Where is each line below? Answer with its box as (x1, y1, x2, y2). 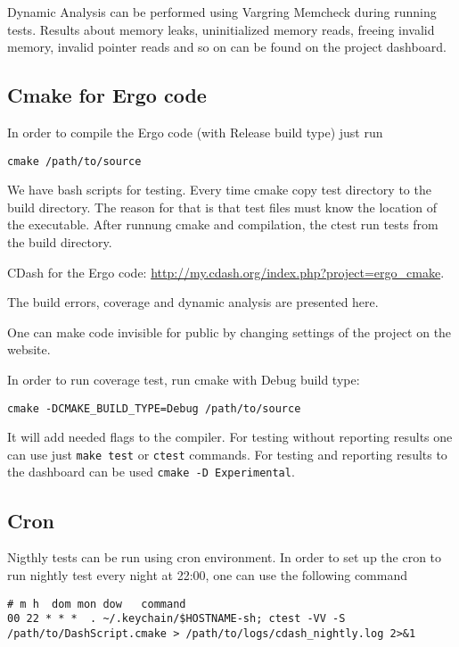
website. (7, 340, 51, 359)
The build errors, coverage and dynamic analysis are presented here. (7, 293, 379, 311)
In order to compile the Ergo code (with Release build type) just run (7, 122, 383, 141)
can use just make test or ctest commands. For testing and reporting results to (7, 444, 447, 463)
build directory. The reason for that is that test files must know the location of (7, 197, 437, 216)
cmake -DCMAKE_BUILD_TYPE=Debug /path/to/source (7, 402, 301, 415)
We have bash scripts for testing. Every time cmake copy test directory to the (7, 180, 431, 199)
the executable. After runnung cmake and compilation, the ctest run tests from (7, 215, 439, 234)
